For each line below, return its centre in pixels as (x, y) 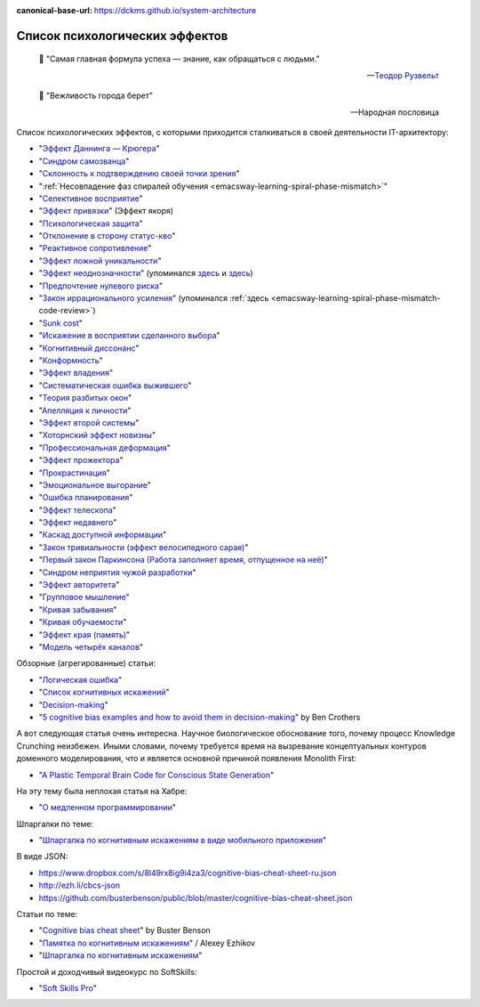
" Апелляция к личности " (85, 410)
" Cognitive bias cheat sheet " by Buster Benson (124, 930)
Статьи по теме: (47, 914)
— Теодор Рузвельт (403, 75)
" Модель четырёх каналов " (91, 646)
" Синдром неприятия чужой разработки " (117, 572)
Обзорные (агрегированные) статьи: (86, 663)
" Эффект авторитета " (79, 585)
